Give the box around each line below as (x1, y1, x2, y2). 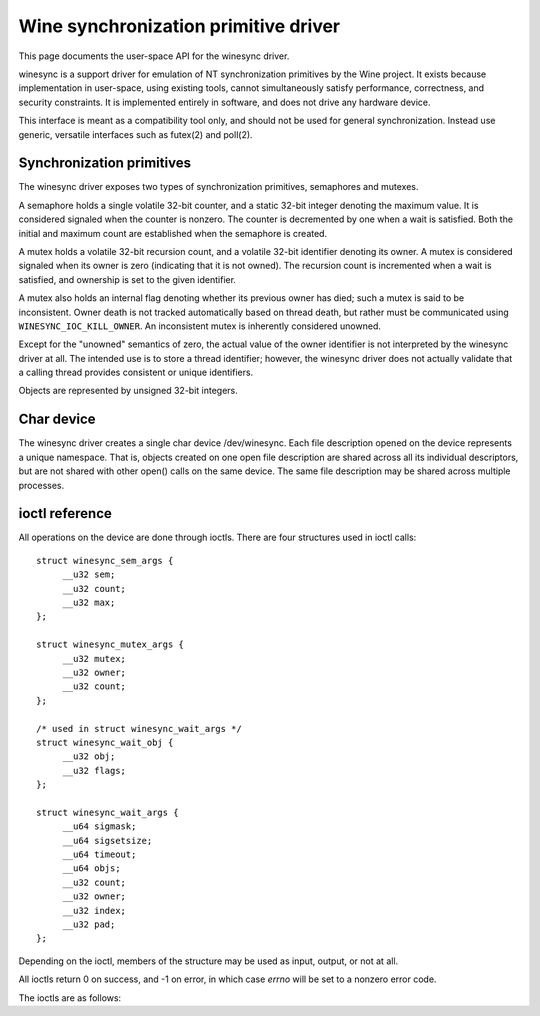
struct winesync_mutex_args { (36, 639, 185, 650)
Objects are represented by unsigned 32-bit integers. (18, 385, 239, 397)
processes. (18, 479, 65, 491)
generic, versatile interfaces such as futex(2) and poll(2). (18, 128, 254, 140)
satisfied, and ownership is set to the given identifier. (18, 273, 237, 285)
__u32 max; (62, 597, 116, 609)
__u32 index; (62, 905, 127, 916)
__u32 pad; (62, 919, 116, 930)
